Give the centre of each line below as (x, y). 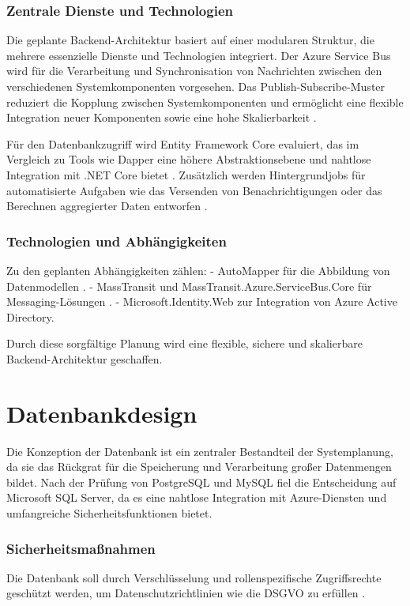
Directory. (30, 316)
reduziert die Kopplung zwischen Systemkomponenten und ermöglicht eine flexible (205, 102)
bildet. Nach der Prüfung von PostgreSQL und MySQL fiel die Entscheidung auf (201, 482)
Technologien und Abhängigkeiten (117, 241)
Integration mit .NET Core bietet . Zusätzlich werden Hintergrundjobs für (186, 174)
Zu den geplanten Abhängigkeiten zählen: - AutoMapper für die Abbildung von (198, 270)
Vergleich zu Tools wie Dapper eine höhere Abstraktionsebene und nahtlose (189, 159)
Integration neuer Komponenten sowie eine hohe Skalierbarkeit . (162, 117)
